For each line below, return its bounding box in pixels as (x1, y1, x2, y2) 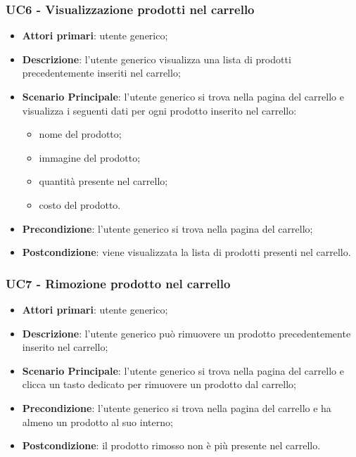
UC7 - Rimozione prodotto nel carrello (6, 274, 231, 292)
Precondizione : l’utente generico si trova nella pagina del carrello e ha (22, 400, 331, 415)
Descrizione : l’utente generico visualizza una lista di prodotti (22, 51, 291, 66)
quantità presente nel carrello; (39, 174, 168, 188)
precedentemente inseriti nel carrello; (22, 65, 181, 80)
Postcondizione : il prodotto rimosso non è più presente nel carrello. (22, 438, 321, 453)
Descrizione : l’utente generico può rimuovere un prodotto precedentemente (22, 326, 351, 340)
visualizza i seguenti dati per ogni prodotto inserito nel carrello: (22, 103, 297, 117)
